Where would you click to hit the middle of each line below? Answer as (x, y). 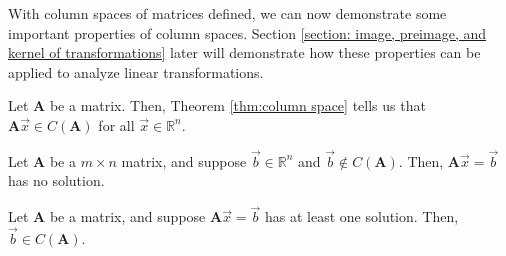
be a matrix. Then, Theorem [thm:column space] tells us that (237, 105)
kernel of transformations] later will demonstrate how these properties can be (244, 52)
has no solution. (56, 180)
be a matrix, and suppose (127, 216)
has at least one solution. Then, (362, 216)
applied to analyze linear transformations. (136, 71)
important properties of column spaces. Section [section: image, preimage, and (247, 32)
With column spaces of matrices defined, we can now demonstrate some (227, 13)
